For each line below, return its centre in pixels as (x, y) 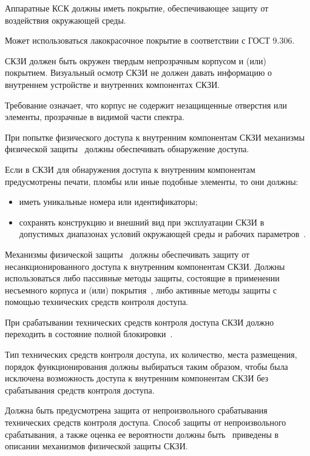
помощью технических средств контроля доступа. (97, 302)
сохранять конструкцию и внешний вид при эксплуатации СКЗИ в (142, 222)
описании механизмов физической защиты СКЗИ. (96, 446)
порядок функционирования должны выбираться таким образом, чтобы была (147, 366)
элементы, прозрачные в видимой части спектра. (95, 117)
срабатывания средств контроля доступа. (80, 390)
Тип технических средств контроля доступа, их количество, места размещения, (151, 354)
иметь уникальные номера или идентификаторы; (108, 202)
